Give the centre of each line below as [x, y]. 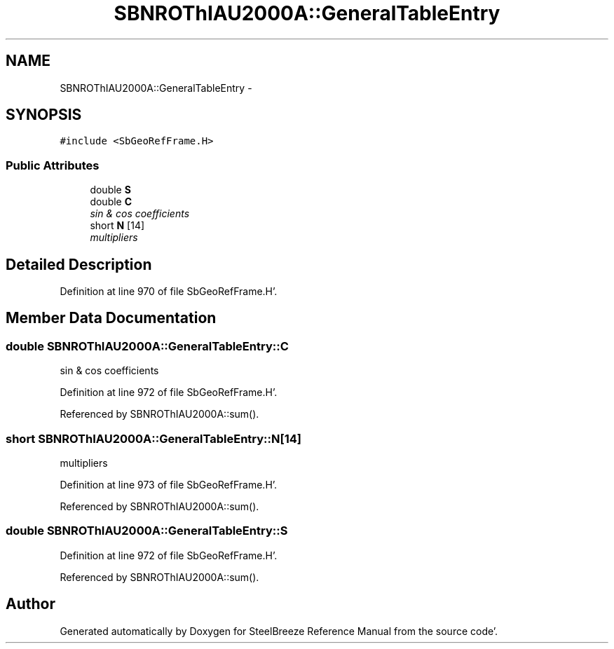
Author [30, 604]
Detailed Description [79, 264]
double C [111, 202]
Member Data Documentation [111, 318]
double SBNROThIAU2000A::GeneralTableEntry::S [147, 531]
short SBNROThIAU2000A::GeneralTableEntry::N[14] [153, 438]
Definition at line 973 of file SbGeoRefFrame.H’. [169, 485]
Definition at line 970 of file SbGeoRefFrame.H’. [169, 292]
